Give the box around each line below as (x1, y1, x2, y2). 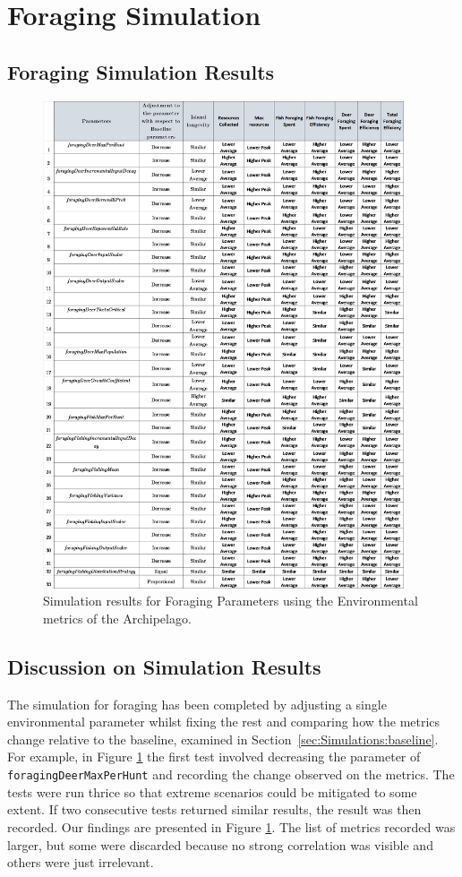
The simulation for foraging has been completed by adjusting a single (7, 694, 387, 713)
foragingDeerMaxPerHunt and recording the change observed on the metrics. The (7, 765, 455, 784)
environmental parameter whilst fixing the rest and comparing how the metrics (7, 712, 441, 731)
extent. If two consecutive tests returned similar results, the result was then (7, 800, 422, 819)
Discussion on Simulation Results (7, 652, 321, 680)
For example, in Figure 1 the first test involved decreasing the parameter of (7, 747, 421, 766)
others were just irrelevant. (7, 853, 154, 872)
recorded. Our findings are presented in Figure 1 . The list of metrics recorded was (7, 817, 456, 836)
